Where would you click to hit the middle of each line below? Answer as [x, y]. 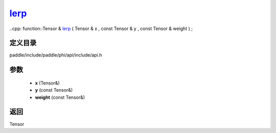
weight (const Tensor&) [60, 97]
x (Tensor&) [47, 83]
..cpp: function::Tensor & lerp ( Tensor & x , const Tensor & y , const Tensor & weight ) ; [101, 29]
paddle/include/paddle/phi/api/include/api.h [56, 55]
